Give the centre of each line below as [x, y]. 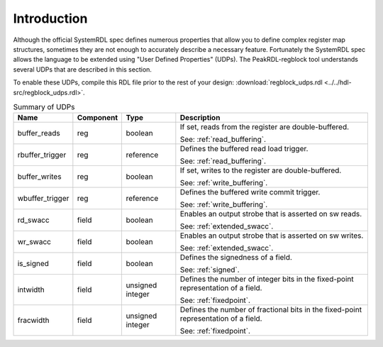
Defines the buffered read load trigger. [244, 149]
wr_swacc [34, 242]
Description [200, 118]
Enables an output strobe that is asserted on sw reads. [271, 214]
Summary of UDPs [44, 107]
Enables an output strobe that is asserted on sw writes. [272, 236]
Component [98, 118]
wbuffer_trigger [43, 199]
